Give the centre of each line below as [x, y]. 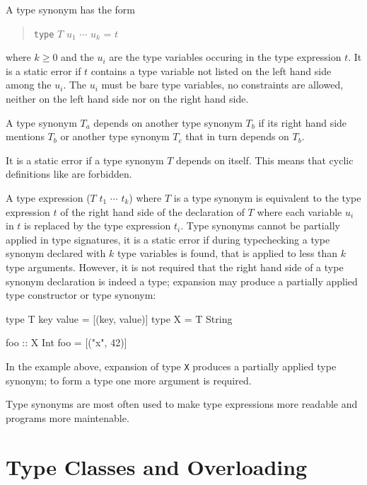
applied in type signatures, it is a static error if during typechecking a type [168, 239]
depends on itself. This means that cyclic [265, 160]
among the [29, 85]
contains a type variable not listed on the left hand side [211, 70]
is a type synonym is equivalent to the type [267, 198]
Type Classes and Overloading [157, 466]
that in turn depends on [237, 136]
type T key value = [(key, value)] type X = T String [119, 318]
